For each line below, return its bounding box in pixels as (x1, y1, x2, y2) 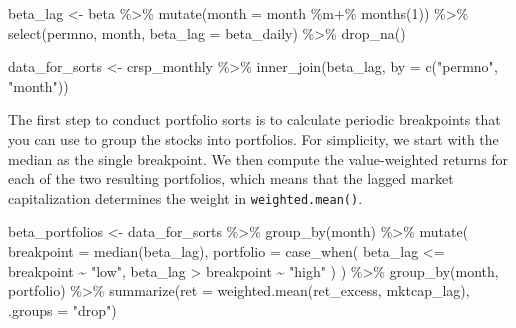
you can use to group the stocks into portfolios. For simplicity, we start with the (8, 128, 499, 149)
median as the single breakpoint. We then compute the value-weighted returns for (8, 148, 509, 169)
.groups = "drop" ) (8, 299, 117, 320)
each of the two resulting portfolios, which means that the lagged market (8, 168, 454, 189)
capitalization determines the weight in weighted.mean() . (8, 187, 363, 208)
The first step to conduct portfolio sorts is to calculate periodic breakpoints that (8, 109, 501, 130)
